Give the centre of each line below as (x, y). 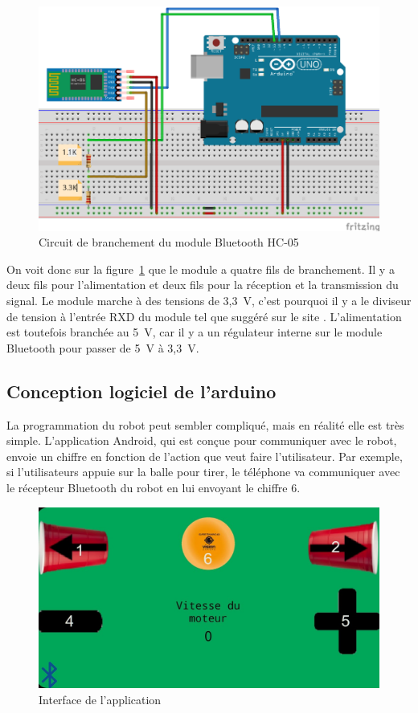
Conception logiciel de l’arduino (141, 391)
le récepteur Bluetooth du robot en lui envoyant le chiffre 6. (154, 487)
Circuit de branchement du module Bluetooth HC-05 (169, 242)
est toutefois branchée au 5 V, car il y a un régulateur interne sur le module (195, 332)
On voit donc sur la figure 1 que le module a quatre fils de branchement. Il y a (201, 269)
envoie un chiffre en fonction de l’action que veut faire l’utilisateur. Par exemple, (205, 456)
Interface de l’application (100, 699)
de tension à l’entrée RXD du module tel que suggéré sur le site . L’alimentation (204, 316)
